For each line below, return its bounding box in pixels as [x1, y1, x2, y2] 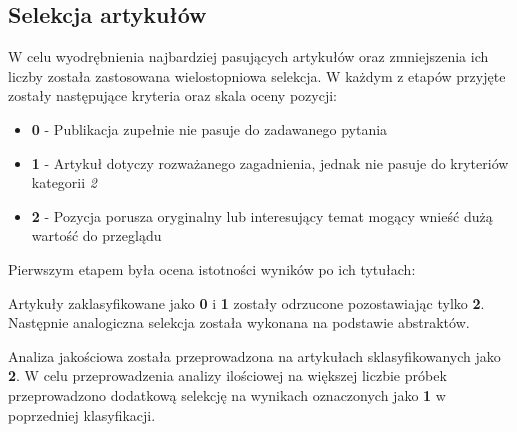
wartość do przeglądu [31, 225, 162, 246]
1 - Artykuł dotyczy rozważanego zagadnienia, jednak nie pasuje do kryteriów [31, 152, 509, 173]
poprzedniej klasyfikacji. [8, 404, 156, 425]
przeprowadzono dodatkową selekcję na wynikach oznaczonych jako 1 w [8, 384, 446, 405]
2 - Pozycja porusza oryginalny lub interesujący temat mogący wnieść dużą [31, 205, 493, 226]
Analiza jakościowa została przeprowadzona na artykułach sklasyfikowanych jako [8, 345, 501, 366]
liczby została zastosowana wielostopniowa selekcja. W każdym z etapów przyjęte [8, 65, 506, 86]
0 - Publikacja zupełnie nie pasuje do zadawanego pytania [31, 118, 388, 139]
